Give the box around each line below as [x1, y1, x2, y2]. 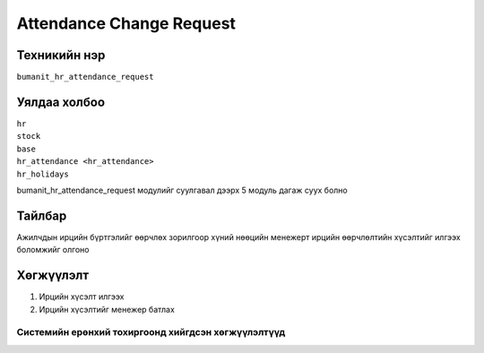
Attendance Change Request [16, 13, 237, 33]
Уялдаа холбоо [16, 94, 106, 109]
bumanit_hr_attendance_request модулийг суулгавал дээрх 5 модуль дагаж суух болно [16, 185, 349, 195]
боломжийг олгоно [16, 245, 90, 255]
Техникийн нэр [16, 47, 106, 63]
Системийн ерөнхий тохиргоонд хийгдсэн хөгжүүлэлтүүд [16, 326, 286, 339]
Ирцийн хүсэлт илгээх [39, 291, 125, 302]
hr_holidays [16, 168, 69, 179]
